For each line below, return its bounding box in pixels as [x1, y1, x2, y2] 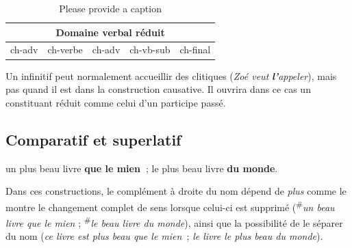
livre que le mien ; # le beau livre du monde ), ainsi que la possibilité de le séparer [5, 213, 343, 230]
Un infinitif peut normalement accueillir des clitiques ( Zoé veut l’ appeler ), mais [5, 68, 337, 83]
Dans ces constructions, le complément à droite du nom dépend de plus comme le [5, 184, 347, 198]
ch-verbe [47, 42, 83, 57]
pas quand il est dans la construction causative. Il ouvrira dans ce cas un [5, 82, 311, 96]
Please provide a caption [59, 1, 162, 15]
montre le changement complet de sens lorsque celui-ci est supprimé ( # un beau [5, 197, 335, 214]
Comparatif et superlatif [5, 128, 181, 150]
